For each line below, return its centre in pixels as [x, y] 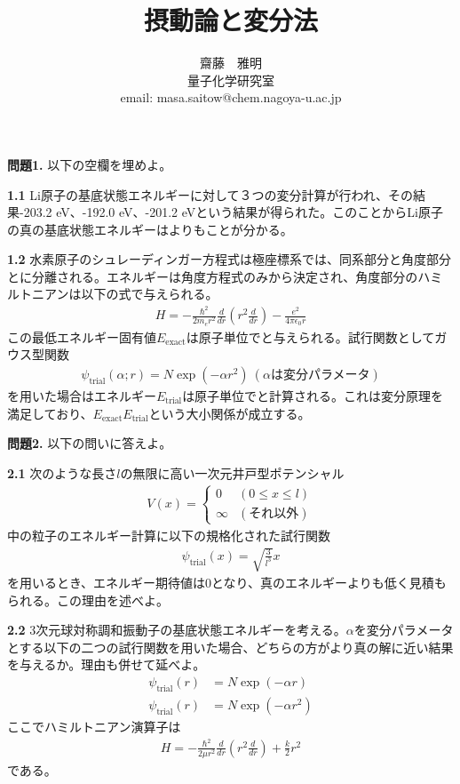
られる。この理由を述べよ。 [88, 600]
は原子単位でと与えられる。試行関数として [310, 336]
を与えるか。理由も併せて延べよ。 [107, 664]
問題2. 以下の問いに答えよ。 [90, 443]
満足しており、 [50, 413]
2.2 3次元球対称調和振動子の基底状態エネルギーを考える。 [177, 630]
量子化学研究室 [231, 80]
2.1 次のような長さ [62, 472]
